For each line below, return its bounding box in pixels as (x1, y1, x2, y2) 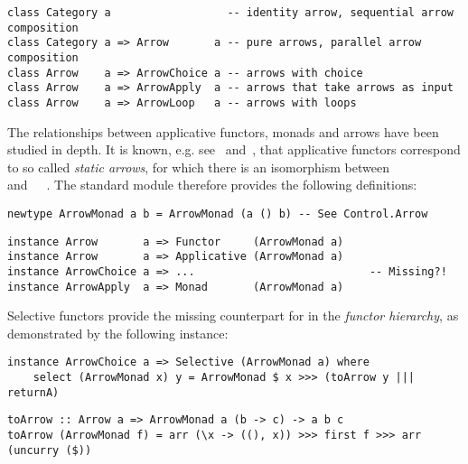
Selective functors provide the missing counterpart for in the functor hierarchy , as (7, 306, 459, 325)
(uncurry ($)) (7, 443, 92, 457)
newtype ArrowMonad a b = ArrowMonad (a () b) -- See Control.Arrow (7, 207, 428, 220)
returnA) (7, 385, 60, 399)
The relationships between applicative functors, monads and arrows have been (7, 122, 439, 141)
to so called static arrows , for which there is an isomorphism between (7, 157, 389, 176)
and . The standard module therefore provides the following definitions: (7, 175, 417, 194)
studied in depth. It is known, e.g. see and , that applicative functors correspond (7, 140, 461, 159)
